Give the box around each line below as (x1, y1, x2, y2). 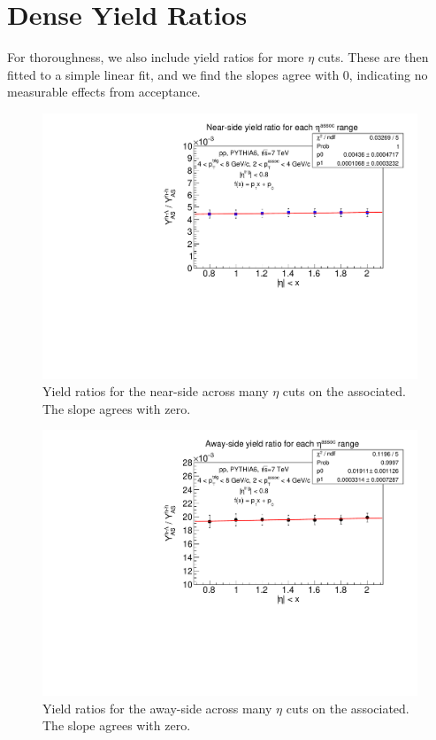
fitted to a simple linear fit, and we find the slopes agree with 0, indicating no (7, 65, 428, 83)
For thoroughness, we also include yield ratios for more (7, 48, 304, 66)
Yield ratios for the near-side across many (42, 382, 269, 401)
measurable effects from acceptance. (7, 82, 201, 101)
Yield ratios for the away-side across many (42, 698, 272, 717)
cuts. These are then (317, 48, 429, 66)
